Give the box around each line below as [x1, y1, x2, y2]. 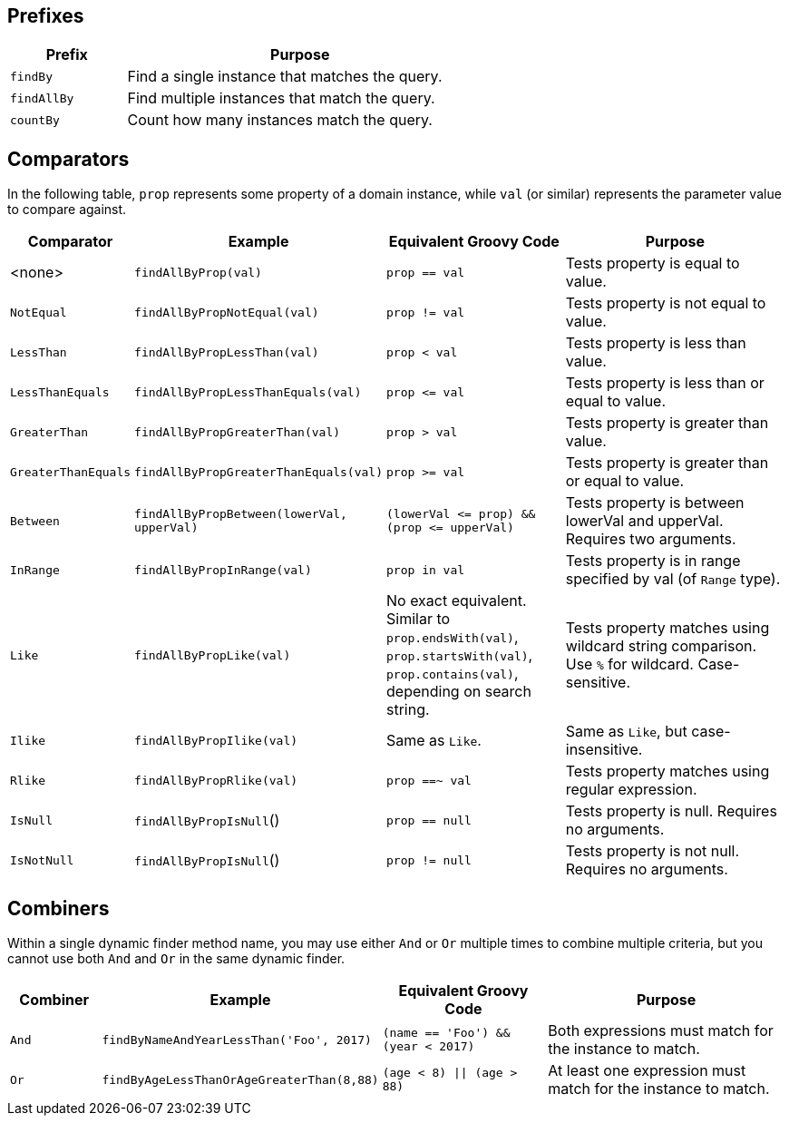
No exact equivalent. [386, 591, 527, 610]
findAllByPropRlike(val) [134, 773, 298, 787]
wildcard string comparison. [565, 637, 757, 656]
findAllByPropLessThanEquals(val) [134, 385, 362, 399]
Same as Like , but [565, 722, 687, 741]
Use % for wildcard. [565, 655, 694, 674]
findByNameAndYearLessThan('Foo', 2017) [102, 1032, 372, 1047]
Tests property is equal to [565, 254, 740, 273]
